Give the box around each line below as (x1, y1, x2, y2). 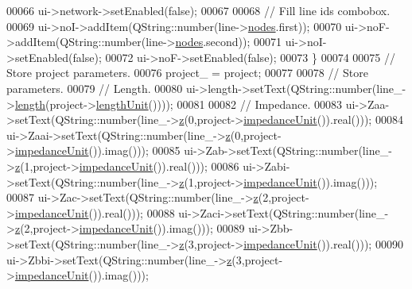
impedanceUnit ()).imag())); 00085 (14, 142, 181, 159)
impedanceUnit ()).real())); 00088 (14, 204, 175, 221)
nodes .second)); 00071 (175, 33, 282, 50)
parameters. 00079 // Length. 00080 (6, 79, 183, 96)
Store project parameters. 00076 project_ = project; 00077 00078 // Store (6, 64, 368, 81)
